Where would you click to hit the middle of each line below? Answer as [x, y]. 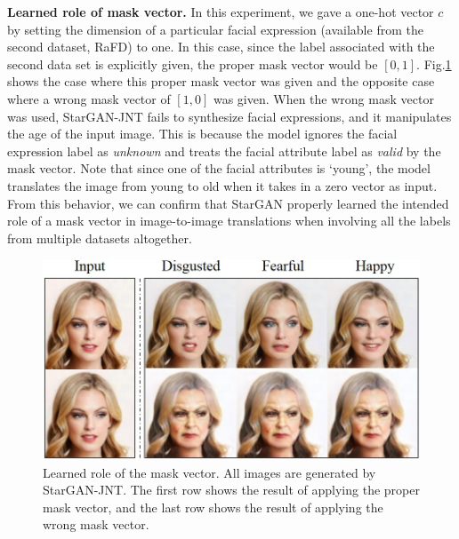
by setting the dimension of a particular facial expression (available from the [215, 29]
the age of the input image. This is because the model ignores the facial [202, 134]
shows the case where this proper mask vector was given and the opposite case [221, 81]
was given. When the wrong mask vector [323, 98]
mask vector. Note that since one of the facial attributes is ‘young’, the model [219, 168]
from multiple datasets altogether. [100, 238]
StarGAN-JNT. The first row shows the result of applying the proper [231, 490]
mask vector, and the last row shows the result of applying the [213, 507]
